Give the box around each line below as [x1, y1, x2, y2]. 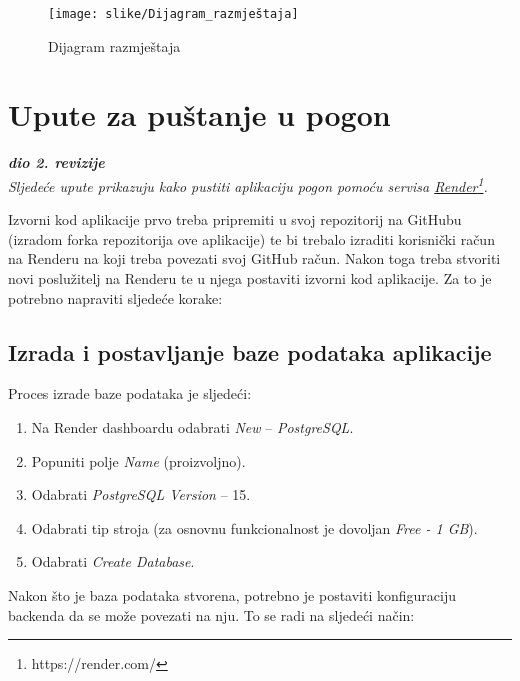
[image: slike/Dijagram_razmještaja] [48, 7, 299, 21]
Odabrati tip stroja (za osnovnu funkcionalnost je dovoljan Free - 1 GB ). [31, 517, 478, 538]
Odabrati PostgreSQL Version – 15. [31, 484, 251, 505]
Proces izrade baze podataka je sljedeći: [8, 383, 252, 404]
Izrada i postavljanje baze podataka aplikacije [8, 336, 492, 367]
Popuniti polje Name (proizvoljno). [31, 450, 246, 471]
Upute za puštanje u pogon [8, 94, 391, 135]
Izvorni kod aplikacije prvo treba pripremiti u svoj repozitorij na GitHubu [8, 209, 462, 230]
